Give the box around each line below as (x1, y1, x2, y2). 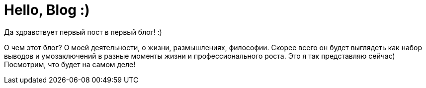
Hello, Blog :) (4, 1, 90, 18)
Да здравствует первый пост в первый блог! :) (4, 27, 162, 36)
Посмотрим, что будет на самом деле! (4, 60, 136, 69)
